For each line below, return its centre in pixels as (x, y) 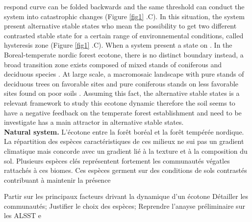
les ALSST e (23, 215)
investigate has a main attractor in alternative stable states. (94, 122)
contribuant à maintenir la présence (57, 180)
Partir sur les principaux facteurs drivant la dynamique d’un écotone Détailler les (126, 196)
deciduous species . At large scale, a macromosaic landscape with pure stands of (124, 74)
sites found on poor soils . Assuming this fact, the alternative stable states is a (122, 93)
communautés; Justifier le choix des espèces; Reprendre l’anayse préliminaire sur (125, 206)
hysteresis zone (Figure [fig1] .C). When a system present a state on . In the (118, 45)
